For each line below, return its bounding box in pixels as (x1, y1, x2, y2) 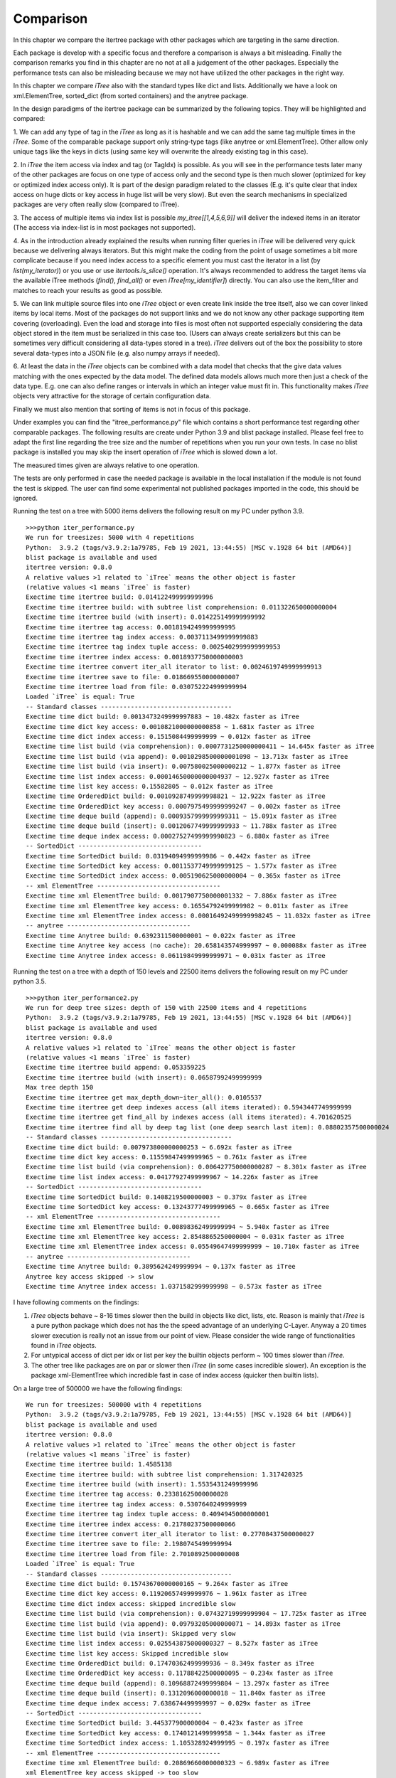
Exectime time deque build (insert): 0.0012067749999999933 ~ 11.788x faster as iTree (26, 822, 337, 830)
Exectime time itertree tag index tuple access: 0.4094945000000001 (26, 1510, 269, 1518)
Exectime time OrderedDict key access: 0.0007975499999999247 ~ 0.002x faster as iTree (26, 802, 341, 810)
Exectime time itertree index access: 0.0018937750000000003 (26, 653, 243, 661)
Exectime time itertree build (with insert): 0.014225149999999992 (26, 613, 266, 622)
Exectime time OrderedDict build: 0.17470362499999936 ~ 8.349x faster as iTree (26, 1659, 315, 1668)
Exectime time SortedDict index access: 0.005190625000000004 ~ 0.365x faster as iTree (26, 872, 341, 880)
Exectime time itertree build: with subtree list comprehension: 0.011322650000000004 (26, 603, 337, 611)
